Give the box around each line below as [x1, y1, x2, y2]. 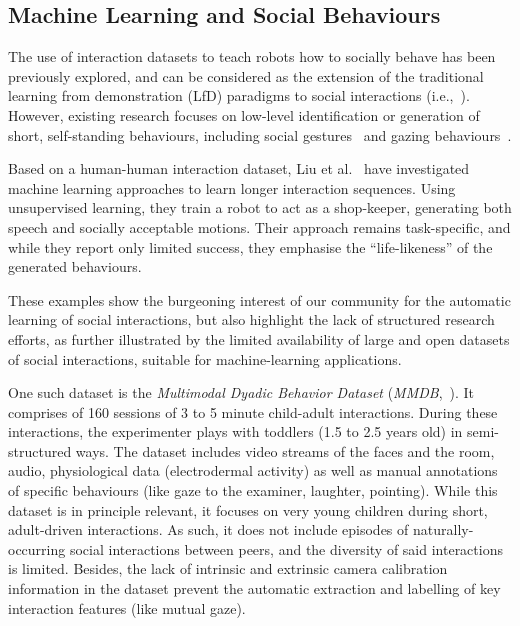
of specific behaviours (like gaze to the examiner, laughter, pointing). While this [8, 480, 498, 501]
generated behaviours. [8, 256, 142, 277]
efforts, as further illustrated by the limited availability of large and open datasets [8, 328, 510, 349]
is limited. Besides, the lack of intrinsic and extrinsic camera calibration [8, 558, 448, 579]
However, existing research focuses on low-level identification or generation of [8, 104, 480, 125]
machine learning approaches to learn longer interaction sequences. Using [8, 177, 456, 198]
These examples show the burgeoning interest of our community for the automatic [8, 289, 511, 310]
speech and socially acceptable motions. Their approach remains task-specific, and [8, 216, 511, 237]
